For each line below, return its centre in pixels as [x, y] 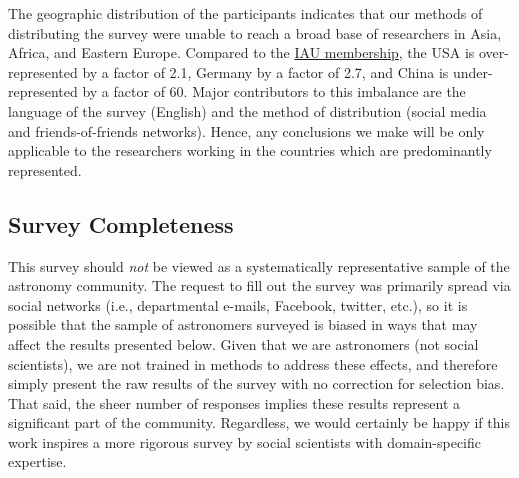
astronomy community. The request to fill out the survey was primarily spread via [259, 285]
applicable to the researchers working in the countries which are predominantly [250, 150]
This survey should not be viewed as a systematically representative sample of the [259, 265]
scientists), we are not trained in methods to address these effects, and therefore [253, 363]
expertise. [37, 461]
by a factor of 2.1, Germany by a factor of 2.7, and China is [265, 71]
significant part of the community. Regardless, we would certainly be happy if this [259, 422]
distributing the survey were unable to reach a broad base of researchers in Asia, [255, 32]
